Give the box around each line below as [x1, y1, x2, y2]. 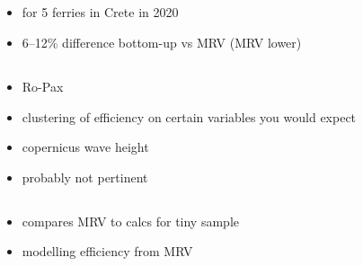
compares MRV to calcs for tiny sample [22, 211, 239, 230]
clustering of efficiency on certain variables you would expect [22, 107, 357, 126]
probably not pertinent [22, 167, 148, 186]
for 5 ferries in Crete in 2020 [22, 3, 179, 22]
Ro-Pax [22, 76, 64, 95]
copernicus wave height [22, 137, 149, 156]
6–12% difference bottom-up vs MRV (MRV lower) [22, 32, 302, 51]
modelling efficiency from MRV [22, 242, 193, 261]
